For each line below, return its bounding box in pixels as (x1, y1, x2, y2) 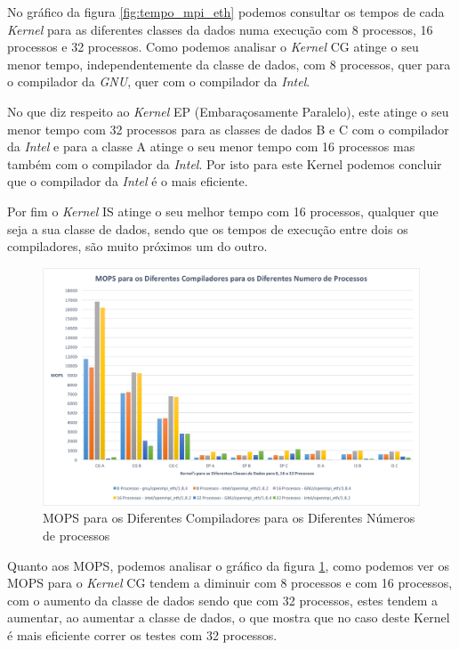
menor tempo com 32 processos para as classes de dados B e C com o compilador (7, 119, 449, 138)
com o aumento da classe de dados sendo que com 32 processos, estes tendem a (7, 590, 438, 609)
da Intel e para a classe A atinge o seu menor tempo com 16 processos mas (7, 137, 415, 156)
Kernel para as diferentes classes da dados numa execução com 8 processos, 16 (7, 20, 433, 38)
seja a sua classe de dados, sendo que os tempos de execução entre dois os (7, 219, 408, 238)
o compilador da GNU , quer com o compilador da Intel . (7, 72, 310, 91)
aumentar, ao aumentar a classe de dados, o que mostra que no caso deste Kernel (7, 608, 450, 627)
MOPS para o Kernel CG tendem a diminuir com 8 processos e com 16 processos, (7, 573, 453, 592)
